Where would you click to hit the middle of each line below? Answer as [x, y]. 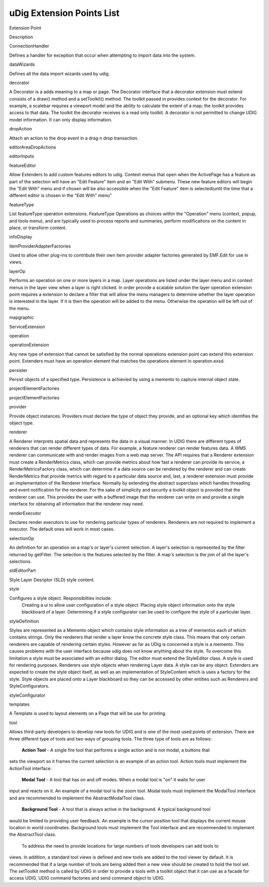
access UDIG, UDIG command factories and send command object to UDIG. [87, 878]
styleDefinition [24, 621]
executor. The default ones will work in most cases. [62, 529]
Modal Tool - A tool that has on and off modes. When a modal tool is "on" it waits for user [114, 780]
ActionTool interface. [31, 768]
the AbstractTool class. [33, 835]
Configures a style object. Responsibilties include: [61, 598]
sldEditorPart [22, 571]
